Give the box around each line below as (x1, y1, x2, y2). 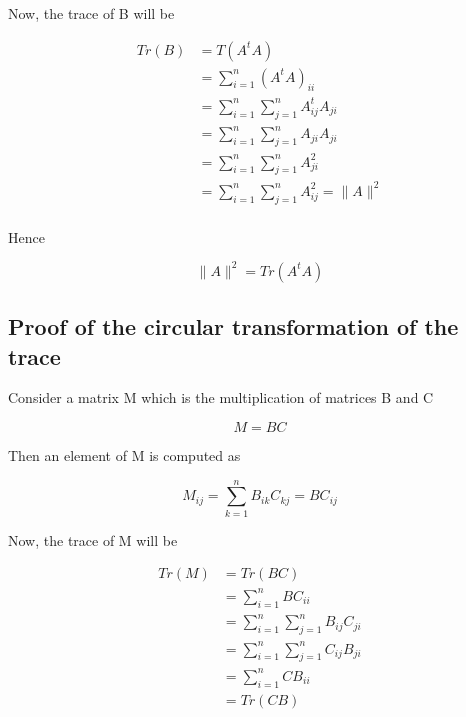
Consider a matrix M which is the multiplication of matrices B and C (8, 387, 434, 408)
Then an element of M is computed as (8, 445, 241, 466)
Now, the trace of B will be (8, 3, 175, 23)
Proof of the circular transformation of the (8, 311, 459, 342)
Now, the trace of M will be (8, 529, 178, 550)
